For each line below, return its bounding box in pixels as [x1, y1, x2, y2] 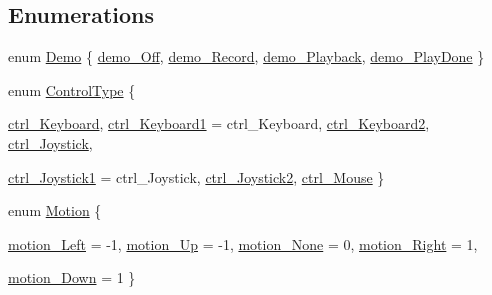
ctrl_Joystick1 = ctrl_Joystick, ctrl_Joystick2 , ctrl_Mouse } [8, 166, 385, 187]
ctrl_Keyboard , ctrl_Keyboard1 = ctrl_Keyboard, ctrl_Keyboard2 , [8, 113, 430, 134]
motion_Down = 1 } [8, 267, 136, 288]
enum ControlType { [8, 79, 136, 100]
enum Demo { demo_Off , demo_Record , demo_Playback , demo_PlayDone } [8, 46, 485, 67]
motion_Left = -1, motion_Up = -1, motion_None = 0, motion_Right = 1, [8, 233, 478, 254]
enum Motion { [8, 200, 102, 221]
